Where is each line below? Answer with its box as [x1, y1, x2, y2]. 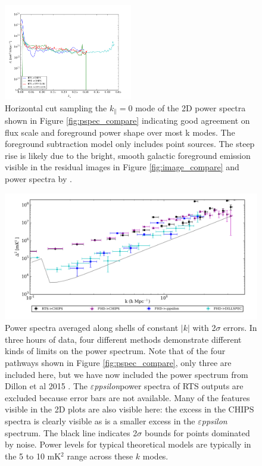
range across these [67, 449, 133, 462]
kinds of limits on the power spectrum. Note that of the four [5, 345, 226, 357]
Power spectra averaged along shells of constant [5, 321, 179, 334]
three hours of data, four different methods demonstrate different [5, 333, 242, 345]
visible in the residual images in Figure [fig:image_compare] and [5, 161, 239, 173]
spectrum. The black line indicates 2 [5, 426, 138, 439]
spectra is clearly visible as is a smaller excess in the [5, 414, 195, 427]
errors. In [223, 321, 257, 334]
